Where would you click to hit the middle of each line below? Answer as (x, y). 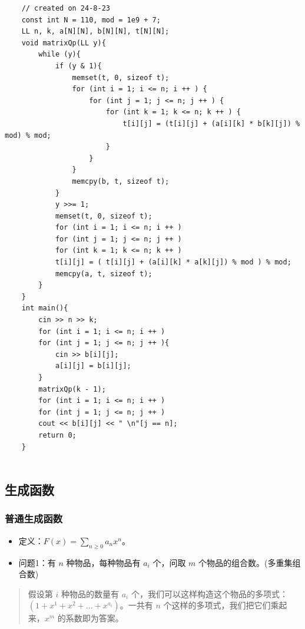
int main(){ (45, 308)
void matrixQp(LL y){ (64, 43)
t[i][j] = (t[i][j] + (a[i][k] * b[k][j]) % (211, 123)
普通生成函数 (34, 519)
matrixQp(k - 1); (72, 389)
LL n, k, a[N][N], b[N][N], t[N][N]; (95, 32)
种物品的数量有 (90, 593)
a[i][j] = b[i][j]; (93, 366)
